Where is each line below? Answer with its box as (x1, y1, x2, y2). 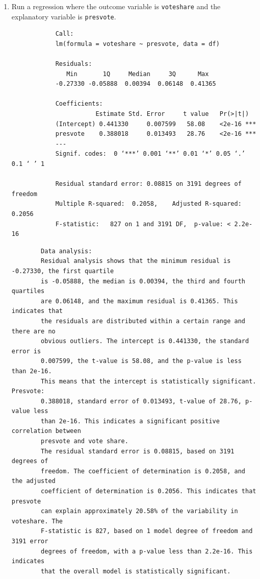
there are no (11, 327, 56, 335)
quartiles (11, 287, 45, 295)
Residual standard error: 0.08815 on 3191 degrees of (55, 180, 242, 188)
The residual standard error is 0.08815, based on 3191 (41, 447, 235, 455)
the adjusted (11, 477, 56, 485)
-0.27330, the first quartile (11, 267, 114, 275)
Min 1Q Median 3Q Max (66, 70, 209, 78)
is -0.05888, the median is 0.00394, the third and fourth (41, 277, 245, 285)
